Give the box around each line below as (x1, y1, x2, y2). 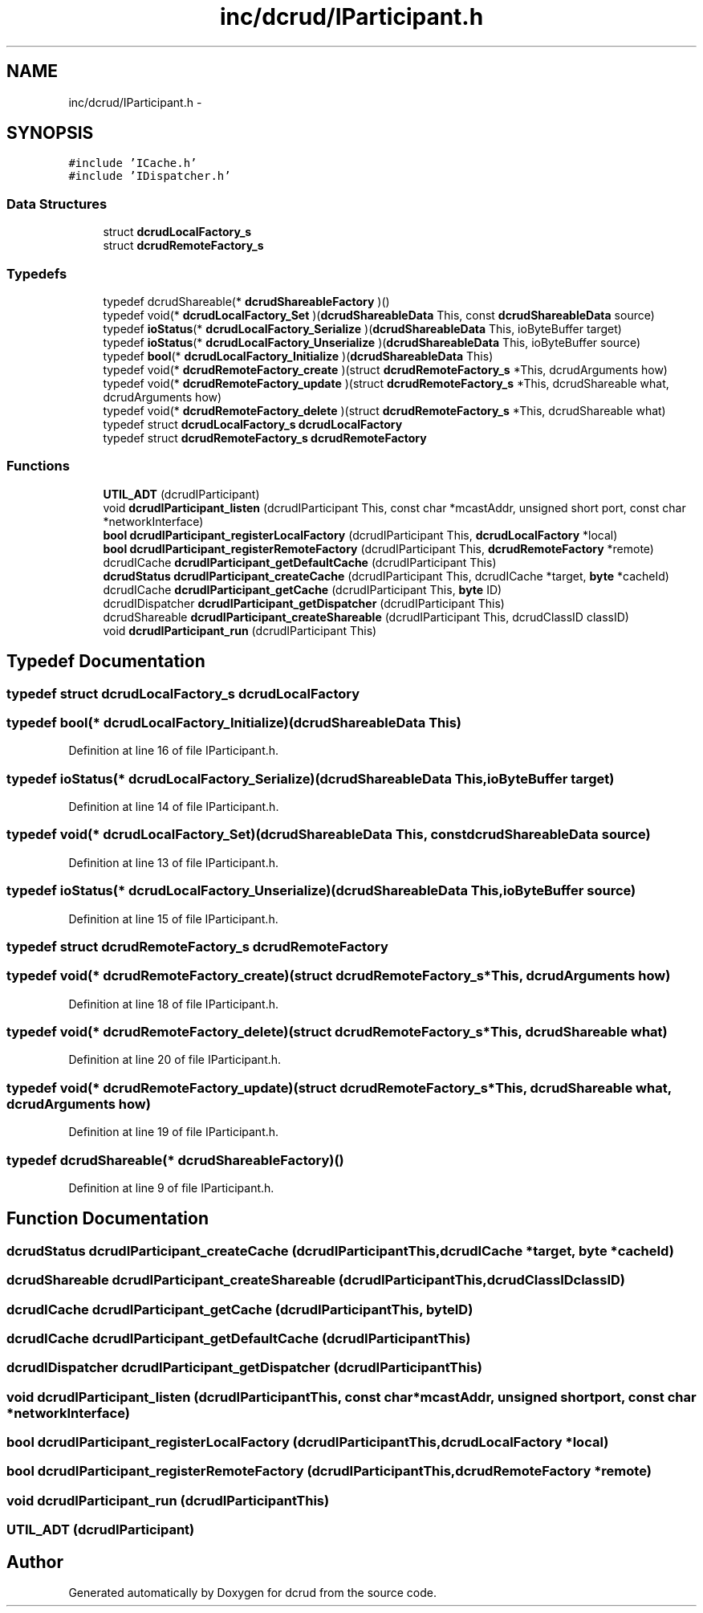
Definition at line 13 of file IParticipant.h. (68, 855, 279, 870)
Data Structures (6, 195, 108, 212)
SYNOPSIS (6, 123, 94, 144)
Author (6, 1551, 63, 1572)
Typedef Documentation (6, 651, 205, 672)
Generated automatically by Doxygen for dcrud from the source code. (68, 1585, 437, 1599)
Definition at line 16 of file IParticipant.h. (68, 743, 279, 758)
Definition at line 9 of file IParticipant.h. (68, 1180, 274, 1195)
